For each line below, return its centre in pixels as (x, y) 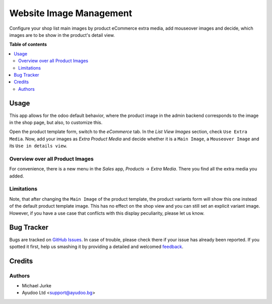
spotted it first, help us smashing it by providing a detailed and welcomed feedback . (96, 247)
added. (17, 176)
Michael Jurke (37, 286)
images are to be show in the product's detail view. (62, 35)
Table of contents (28, 44)
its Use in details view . (38, 146)
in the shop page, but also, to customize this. (56, 122)
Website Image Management (71, 13)
